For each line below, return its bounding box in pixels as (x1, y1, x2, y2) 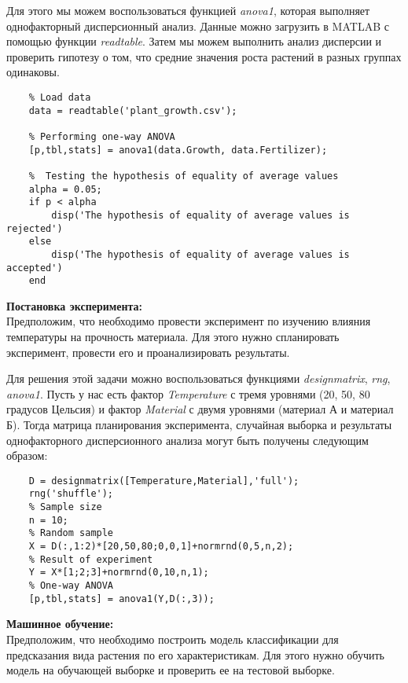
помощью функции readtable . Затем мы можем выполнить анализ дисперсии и (6, 33, 382, 50)
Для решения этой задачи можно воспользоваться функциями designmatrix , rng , (6, 370, 391, 387)
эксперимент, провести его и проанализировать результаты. (6, 343, 290, 360)
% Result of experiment (28, 553, 153, 565)
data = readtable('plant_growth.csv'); (28, 105, 237, 116)
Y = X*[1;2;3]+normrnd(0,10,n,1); (28, 567, 209, 578)
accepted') (6, 262, 63, 274)
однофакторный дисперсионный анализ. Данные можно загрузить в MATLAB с (6, 17, 389, 34)
